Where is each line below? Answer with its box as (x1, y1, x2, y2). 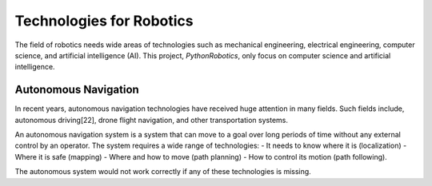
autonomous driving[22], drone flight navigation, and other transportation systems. (14, 115, 288, 125)
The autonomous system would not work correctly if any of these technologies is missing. (14, 167, 311, 176)
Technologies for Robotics (14, 12, 194, 30)
